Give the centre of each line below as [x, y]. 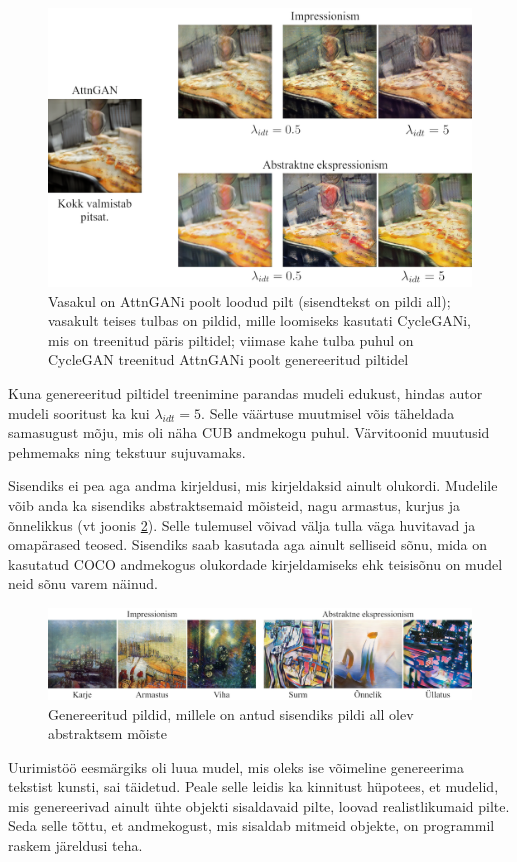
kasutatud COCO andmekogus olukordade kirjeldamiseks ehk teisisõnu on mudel [255, 563]
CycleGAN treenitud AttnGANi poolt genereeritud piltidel [228, 359]
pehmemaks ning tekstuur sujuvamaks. [127, 451]
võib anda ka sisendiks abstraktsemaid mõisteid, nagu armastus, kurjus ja [234, 505]
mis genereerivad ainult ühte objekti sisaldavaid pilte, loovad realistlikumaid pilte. [259, 805]
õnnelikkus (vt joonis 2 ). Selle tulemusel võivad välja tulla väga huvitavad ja [242, 524]
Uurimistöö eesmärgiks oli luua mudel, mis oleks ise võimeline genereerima [236, 766]
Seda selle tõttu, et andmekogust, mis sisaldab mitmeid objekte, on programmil [251, 825]
